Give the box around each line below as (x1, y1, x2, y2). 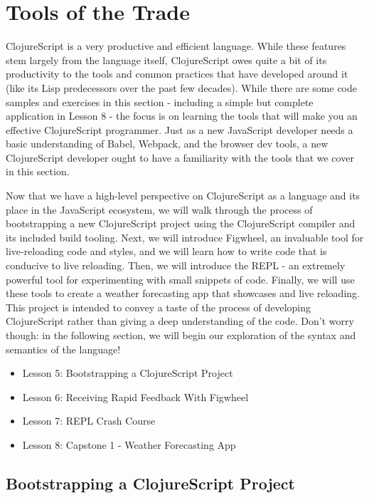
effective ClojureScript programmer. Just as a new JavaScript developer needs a (6, 122, 353, 137)
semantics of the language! (6, 341, 121, 356)
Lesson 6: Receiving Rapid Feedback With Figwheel (22, 389, 249, 404)
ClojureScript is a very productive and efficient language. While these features (6, 38, 346, 53)
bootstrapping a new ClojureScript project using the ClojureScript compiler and (6, 216, 355, 231)
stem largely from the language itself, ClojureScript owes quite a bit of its (6, 52, 327, 67)
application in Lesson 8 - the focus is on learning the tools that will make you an (6, 108, 358, 123)
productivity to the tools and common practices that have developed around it (6, 66, 348, 81)
